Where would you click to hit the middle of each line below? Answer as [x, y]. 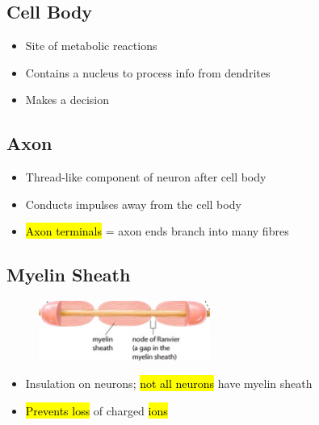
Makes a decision [67, 100]
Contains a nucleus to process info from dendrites [148, 72]
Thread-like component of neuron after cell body [146, 177]
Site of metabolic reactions [91, 46]
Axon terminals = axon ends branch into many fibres [157, 231]
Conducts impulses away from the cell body [133, 204]
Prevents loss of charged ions [97, 410]
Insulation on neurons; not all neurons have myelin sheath [169, 383]
